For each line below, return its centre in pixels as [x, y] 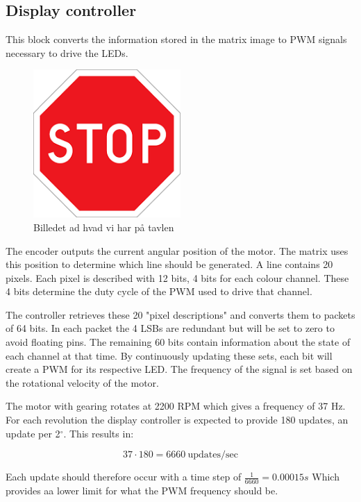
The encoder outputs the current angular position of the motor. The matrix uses [177, 250]
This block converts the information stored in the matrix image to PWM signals [176, 39]
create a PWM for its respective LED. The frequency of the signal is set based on [179, 369]
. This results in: [99, 433]
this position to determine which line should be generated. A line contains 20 [169, 264]
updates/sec [213, 455]
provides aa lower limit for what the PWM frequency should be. [142, 491]
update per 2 [33, 433]
